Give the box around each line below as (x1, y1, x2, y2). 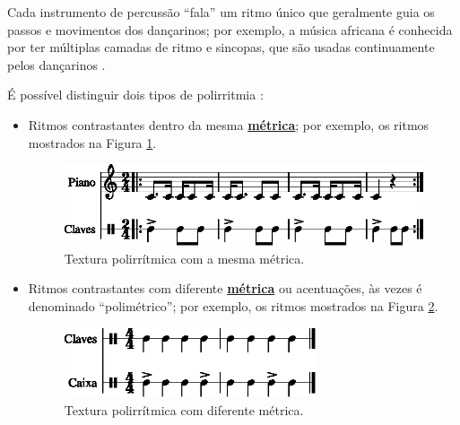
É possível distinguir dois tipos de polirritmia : (7, 85, 264, 104)
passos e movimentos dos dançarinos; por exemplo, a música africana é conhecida (7, 20, 453, 39)
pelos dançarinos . (7, 55, 106, 74)
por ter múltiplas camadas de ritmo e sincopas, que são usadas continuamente (7, 38, 435, 56)
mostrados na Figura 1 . (28, 133, 157, 152)
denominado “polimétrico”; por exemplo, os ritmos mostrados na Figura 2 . (28, 296, 438, 315)
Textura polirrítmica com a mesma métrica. (64, 248, 305, 267)
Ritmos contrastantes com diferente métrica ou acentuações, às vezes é (28, 279, 422, 298)
